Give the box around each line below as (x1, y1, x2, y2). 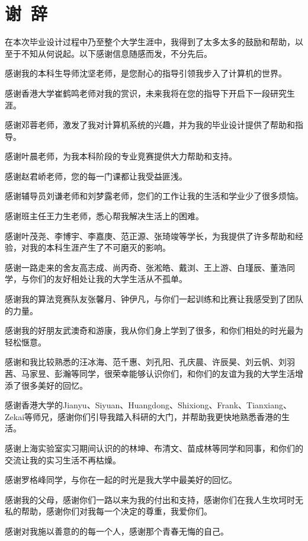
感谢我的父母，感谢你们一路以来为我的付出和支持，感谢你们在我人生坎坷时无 (5, 493, 303, 505)
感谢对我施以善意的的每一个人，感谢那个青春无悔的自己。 (5, 524, 229, 537)
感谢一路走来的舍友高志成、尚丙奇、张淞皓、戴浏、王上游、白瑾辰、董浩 (5, 261, 287, 273)
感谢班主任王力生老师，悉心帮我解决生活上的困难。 (5, 210, 204, 222)
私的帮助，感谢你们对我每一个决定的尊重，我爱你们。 (5, 505, 212, 517)
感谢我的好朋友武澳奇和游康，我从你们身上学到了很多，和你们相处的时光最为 (5, 324, 303, 337)
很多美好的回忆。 (21, 379, 88, 391)
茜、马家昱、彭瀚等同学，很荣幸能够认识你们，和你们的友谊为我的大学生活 (5, 367, 295, 379)
